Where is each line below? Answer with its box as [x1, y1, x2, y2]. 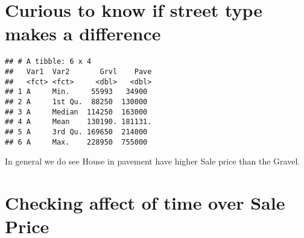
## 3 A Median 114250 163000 [5, 107, 148, 116]
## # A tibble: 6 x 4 [5, 57, 92, 66]
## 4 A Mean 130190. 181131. [5, 117, 152, 127]
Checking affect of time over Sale [5, 190, 285, 215]
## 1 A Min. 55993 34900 [5, 87, 148, 96]
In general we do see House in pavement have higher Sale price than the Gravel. [5, 155, 300, 168]
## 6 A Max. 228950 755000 [5, 137, 148, 146]
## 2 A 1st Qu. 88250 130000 [5, 97, 148, 106]
